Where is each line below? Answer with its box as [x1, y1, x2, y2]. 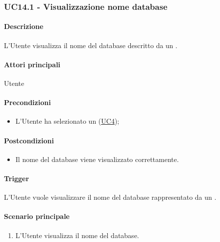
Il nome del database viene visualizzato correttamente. [15, 154, 179, 164]
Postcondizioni [4, 135, 54, 145]
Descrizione [4, 21, 44, 31]
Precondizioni [4, 97, 51, 108]
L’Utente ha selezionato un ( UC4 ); [15, 116, 120, 126]
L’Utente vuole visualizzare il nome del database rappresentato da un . [4, 192, 217, 202]
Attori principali [4, 59, 61, 69]
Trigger [4, 173, 29, 183]
